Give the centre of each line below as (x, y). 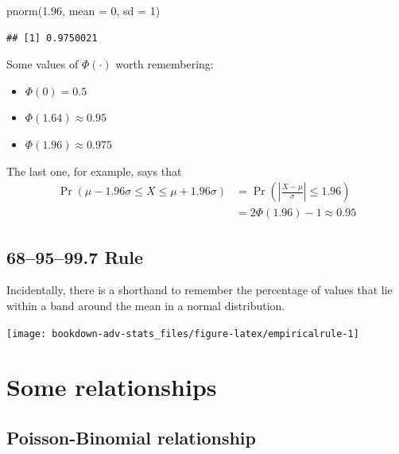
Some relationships (112, 387)
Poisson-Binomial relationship (131, 438)
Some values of (43, 64)
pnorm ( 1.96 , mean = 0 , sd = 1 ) (83, 10)
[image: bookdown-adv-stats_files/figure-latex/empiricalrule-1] (183, 334)
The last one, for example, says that (94, 171)
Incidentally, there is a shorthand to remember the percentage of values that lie (199, 290)
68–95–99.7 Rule (75, 256)
